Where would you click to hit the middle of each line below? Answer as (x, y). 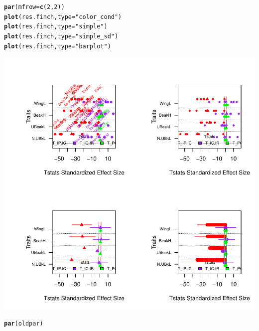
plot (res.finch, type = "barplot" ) (58, 46)
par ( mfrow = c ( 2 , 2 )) (34, 7)
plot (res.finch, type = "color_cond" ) (63, 17)
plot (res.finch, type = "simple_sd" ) (61, 36)
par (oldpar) (24, 323)
